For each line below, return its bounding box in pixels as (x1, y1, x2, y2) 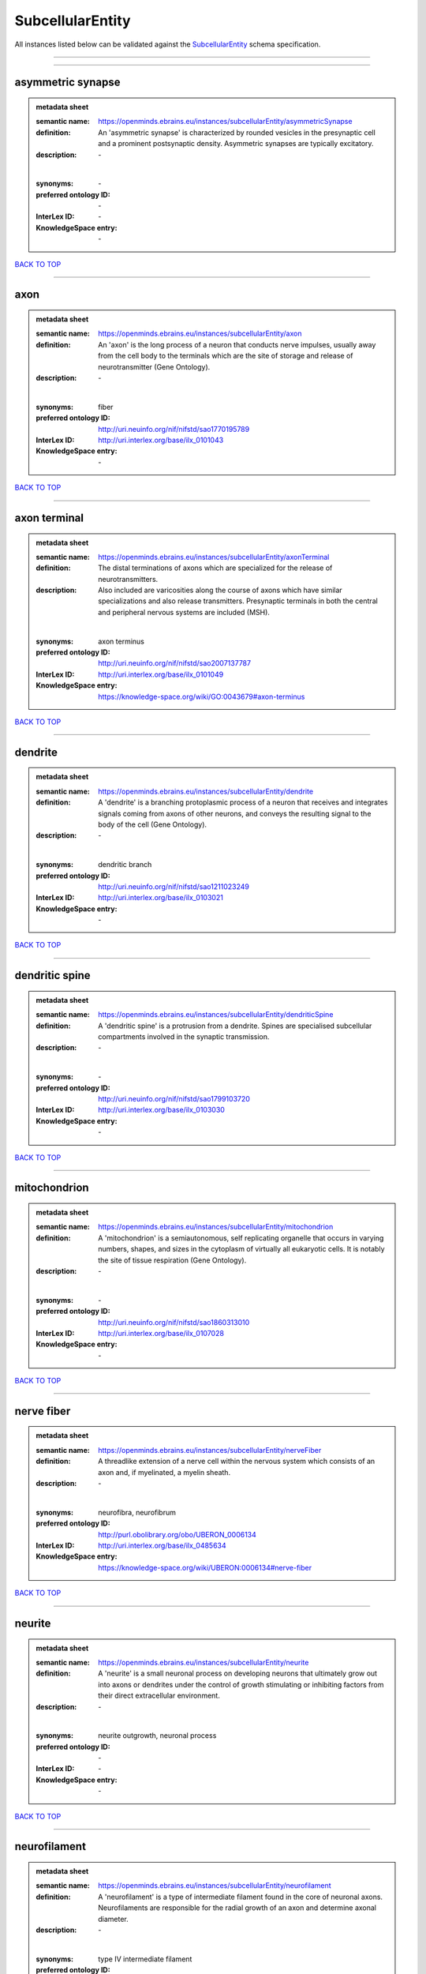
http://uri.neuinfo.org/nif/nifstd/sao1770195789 (98, 424, 250, 433)
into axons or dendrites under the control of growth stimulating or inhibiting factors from (98, 1679, 384, 1689)
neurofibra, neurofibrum (98, 1507, 177, 1517)
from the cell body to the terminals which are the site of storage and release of (98, 351, 354, 361)
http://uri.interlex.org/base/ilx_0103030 (98, 1105, 225, 1115)
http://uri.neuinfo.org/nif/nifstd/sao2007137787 (98, 659, 252, 668)
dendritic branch (98, 860, 152, 869)
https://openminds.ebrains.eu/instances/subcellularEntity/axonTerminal (98, 552, 330, 561)
